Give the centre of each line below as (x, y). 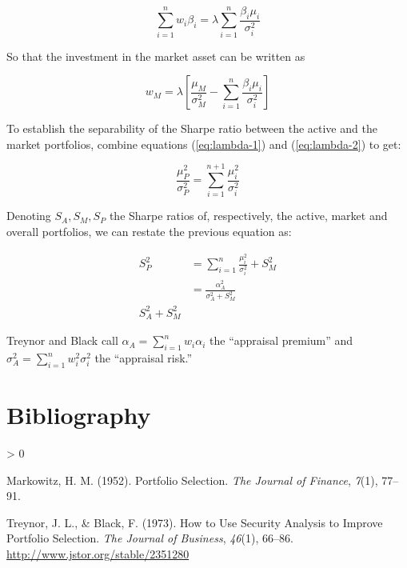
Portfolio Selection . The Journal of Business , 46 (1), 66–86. (150, 538)
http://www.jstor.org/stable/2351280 (98, 554)
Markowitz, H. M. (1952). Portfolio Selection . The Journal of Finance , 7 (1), (192, 480)
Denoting (29, 216)
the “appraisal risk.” (144, 358)
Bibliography (79, 415)
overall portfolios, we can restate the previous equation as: (149, 232)
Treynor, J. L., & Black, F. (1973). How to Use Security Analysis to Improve (195, 522)
